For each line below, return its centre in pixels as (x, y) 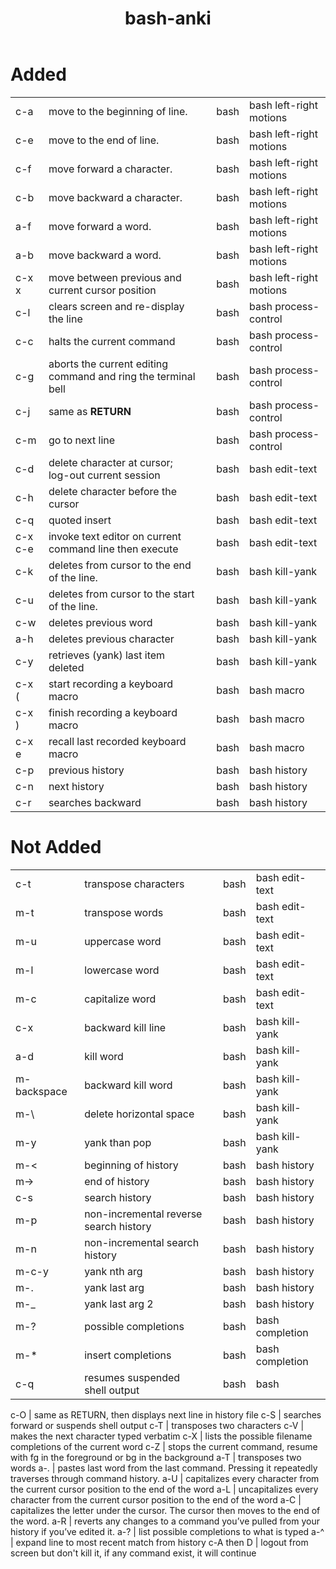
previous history (86, 770)
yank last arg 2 (119, 1304)
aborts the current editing (108, 364)
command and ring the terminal (122, 376)
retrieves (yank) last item (107, 655)
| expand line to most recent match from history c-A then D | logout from (159, 1542)
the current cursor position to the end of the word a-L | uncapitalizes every (164, 1489)
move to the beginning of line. (118, 111)
